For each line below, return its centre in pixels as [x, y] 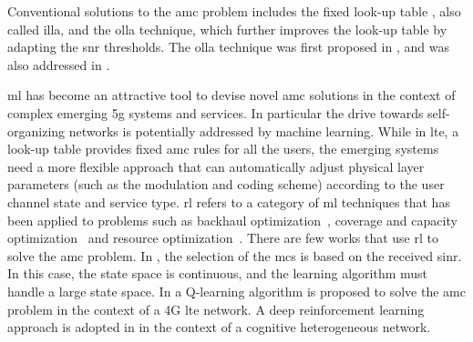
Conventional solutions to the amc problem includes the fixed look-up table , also [234, 11]
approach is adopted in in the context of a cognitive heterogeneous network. [219, 327]
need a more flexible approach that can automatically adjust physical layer [216, 166]
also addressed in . [59, 64]
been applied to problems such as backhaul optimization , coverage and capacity [232, 220]
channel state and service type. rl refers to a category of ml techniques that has [229, 201]
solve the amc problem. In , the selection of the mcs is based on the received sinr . [235, 255]
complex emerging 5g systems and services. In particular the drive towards [216, 112]
